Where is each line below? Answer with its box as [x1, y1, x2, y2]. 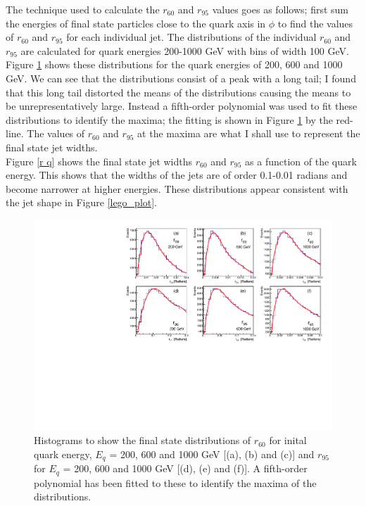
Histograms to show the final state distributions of [34, 433, 251, 448]
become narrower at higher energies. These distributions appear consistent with [6, 181, 348, 196]
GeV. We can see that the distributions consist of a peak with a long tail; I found [6, 70, 356, 85]
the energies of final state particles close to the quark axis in [6, 15, 266, 30]
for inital [269, 433, 307, 448]
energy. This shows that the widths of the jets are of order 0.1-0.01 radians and [6, 167, 348, 182]
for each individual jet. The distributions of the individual [66, 30, 317, 44]
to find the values [277, 15, 353, 30]
